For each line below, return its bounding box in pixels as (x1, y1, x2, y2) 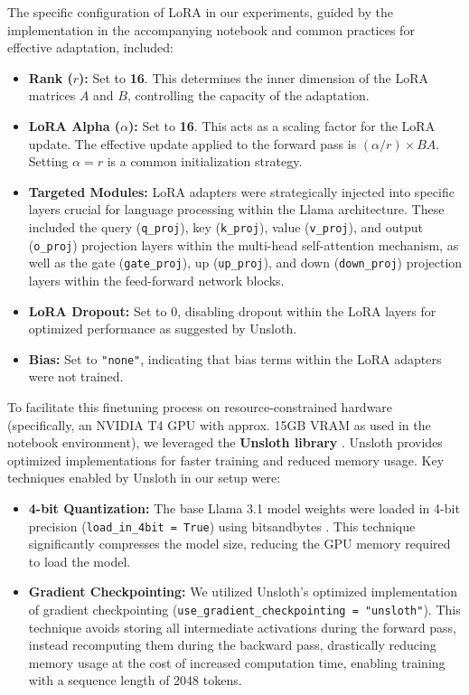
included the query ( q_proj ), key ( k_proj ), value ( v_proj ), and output (28, 217, 423, 236)
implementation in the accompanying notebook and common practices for (7, 20, 415, 39)
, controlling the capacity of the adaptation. (127, 86, 370, 105)
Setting (28, 152, 69, 171)
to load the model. (28, 551, 131, 570)
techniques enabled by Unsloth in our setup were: (7, 468, 281, 487)
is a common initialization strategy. (107, 152, 303, 171)
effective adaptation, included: (7, 38, 174, 57)
